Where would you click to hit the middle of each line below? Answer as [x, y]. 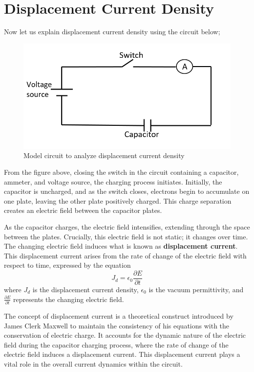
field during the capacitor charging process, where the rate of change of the [116, 344]
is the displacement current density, [85, 290]
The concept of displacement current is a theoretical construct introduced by [119, 315]
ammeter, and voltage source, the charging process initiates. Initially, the [113, 181]
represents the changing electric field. [69, 299]
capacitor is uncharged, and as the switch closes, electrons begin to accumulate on [127, 191]
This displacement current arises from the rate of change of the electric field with [125, 255]
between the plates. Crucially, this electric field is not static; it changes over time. [126, 236]
